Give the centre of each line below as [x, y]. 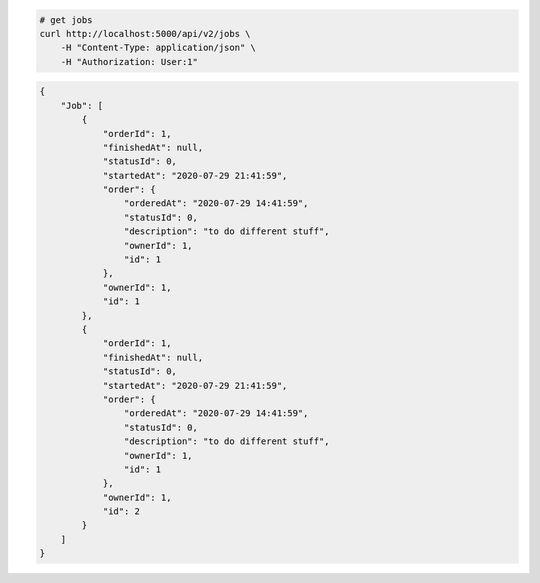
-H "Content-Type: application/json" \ [158, 48]
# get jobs [66, 19]
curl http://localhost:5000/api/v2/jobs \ [145, 33]
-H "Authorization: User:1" [129, 61]
